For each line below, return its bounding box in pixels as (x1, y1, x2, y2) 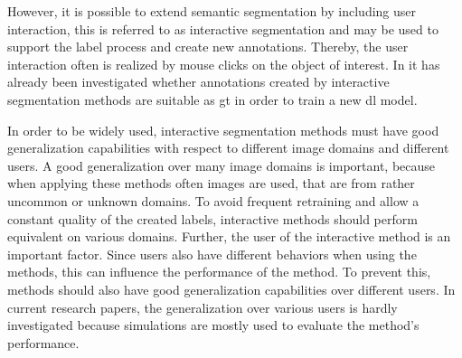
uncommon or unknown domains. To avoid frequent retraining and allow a (7, 191, 420, 210)
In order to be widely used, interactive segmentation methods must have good (7, 120, 439, 139)
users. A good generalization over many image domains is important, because (7, 155, 436, 174)
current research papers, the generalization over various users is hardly (7, 297, 398, 316)
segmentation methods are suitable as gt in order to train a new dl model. (7, 89, 418, 108)
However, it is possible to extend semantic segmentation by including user (7, 2, 417, 20)
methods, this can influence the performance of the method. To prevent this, (7, 262, 431, 281)
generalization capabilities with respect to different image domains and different (7, 138, 449, 157)
